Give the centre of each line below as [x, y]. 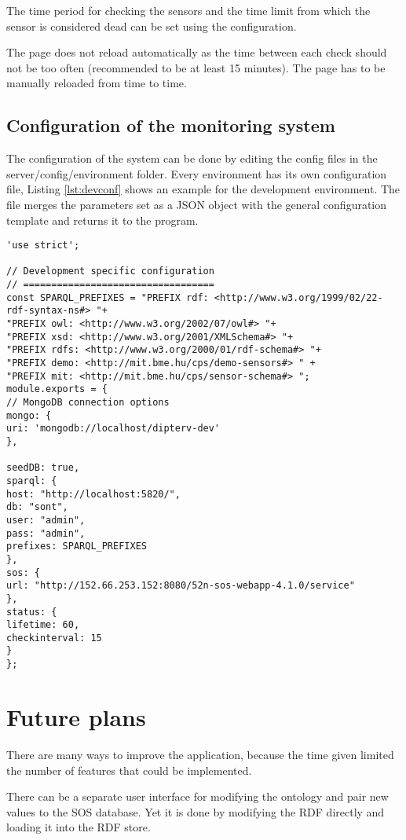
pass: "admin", [46, 533]
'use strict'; [43, 246]
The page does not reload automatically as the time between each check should [197, 52]
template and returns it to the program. [102, 220]
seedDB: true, [43, 468]
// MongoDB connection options [88, 403]
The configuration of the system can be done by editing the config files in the [192, 158]
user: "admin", [46, 520]
